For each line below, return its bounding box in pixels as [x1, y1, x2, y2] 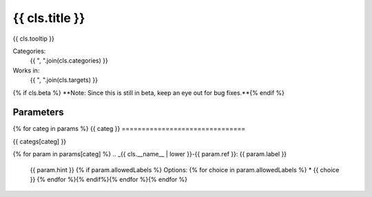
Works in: [12, 66, 40, 74]
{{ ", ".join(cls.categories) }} [30, 56, 108, 65]
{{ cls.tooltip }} [12, 34, 54, 43]
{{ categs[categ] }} [12, 137, 67, 145]
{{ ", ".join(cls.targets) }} [30, 76, 98, 84]
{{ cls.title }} [12, 10, 85, 25]
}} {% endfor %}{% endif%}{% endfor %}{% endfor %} [30, 175, 188, 183]
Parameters [12, 107, 64, 118]
